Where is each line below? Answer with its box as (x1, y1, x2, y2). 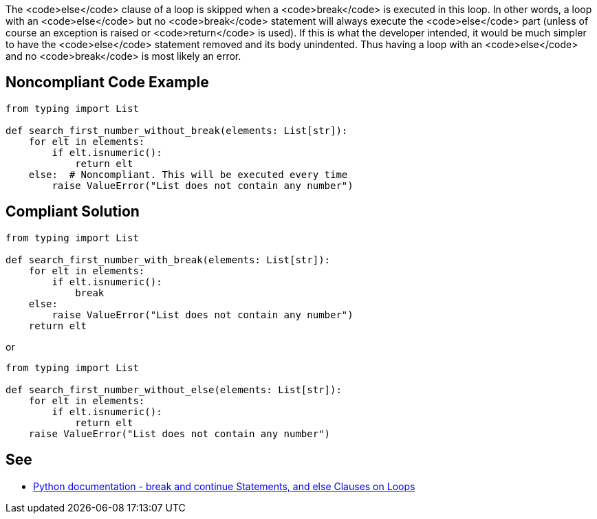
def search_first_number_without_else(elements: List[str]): (6, 384, 342, 395)
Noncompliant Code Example (6, 74, 209, 91)
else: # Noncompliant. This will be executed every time (28, 168, 348, 180)
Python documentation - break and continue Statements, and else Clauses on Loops (33, 480, 415, 492)
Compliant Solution (6, 203, 140, 221)
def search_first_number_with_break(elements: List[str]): (6, 254, 331, 265)
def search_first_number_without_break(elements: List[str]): (6, 124, 348, 136)
